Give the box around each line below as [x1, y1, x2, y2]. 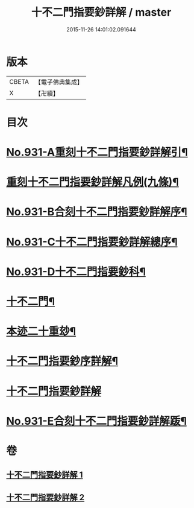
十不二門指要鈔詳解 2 [6, 492, 85, 503]
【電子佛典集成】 [34, 78, 83, 86]
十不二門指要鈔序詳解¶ [6, 354, 119, 368]
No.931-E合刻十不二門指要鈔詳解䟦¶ [6, 414, 187, 428]
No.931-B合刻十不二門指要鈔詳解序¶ [6, 205, 188, 219]
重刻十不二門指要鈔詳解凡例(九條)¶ [6, 176, 179, 189]
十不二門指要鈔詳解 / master [31, 5, 172, 19]
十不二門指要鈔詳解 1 [6, 470, 83, 480]
